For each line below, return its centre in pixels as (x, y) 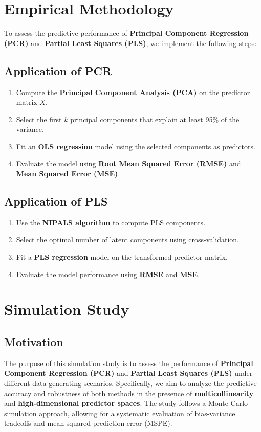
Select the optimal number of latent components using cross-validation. (127, 240)
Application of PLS (56, 201)
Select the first (39, 119)
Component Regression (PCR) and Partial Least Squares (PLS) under (128, 373)
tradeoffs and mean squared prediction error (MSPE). (88, 423)
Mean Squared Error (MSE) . (68, 174)
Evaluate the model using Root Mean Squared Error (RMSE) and (128, 163)
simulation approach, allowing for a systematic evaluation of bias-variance (120, 413)
